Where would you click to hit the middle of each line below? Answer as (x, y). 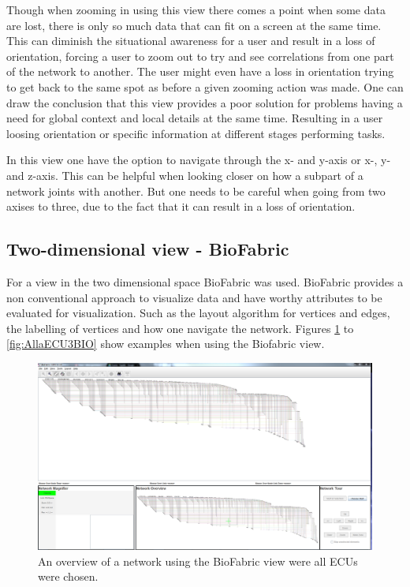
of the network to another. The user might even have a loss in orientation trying (200, 71)
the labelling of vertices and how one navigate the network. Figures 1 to (180, 328)
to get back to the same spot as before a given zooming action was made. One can (205, 86)
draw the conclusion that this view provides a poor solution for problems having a (205, 102)
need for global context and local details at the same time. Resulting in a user (195, 118)
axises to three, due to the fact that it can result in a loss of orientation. (181, 206)
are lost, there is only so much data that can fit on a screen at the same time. (194, 25)
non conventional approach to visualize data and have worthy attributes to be (194, 297)
